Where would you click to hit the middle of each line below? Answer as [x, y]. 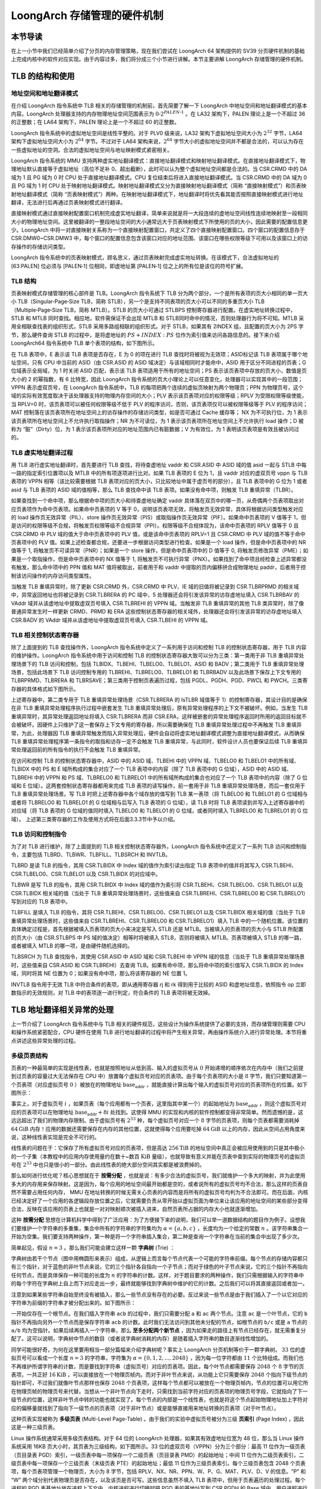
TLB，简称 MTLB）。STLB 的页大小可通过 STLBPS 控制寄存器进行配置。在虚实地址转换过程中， [180, 310]
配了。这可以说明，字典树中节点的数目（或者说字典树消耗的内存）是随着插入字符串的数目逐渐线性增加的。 [141, 1339]
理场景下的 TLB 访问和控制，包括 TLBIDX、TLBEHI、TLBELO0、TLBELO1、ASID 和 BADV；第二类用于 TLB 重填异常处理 [158, 663]
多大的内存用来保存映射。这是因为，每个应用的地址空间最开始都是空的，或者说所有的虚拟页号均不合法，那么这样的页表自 [159, 1184]
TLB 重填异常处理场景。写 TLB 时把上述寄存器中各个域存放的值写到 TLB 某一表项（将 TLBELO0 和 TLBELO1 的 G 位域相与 [160, 794]
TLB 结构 [24, 281]
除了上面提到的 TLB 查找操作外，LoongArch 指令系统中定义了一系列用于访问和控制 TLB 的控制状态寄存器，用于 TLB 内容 [159, 647]
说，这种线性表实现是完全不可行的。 [55, 1137]
